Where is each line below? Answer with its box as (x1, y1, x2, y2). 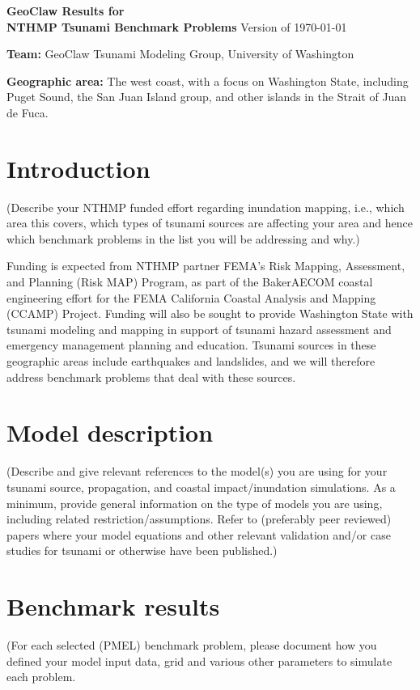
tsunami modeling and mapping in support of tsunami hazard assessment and (6, 320, 392, 337)
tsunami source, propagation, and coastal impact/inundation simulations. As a (6, 478, 396, 495)
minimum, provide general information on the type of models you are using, (6, 494, 383, 511)
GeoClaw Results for (6, 2, 125, 19)
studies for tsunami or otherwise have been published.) (6, 542, 278, 559)
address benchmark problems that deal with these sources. (6, 368, 296, 385)
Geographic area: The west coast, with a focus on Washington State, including (6, 72, 409, 89)
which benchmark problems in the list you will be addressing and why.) (6, 230, 360, 247)
